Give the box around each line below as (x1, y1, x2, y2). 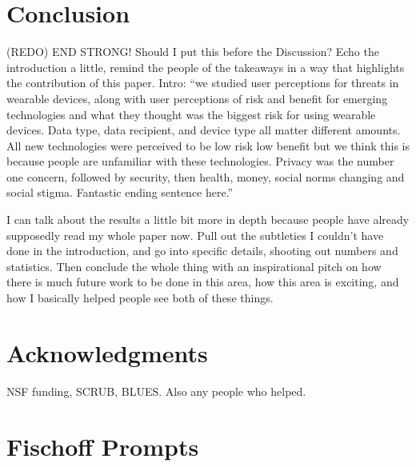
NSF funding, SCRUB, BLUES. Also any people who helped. (6, 382, 306, 399)
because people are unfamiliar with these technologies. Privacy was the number (6, 153, 394, 170)
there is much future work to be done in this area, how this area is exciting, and (6, 273, 399, 290)
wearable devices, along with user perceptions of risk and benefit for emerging (6, 90, 388, 106)
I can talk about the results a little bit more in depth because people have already (6, 211, 410, 228)
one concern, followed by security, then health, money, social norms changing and (6, 168, 405, 185)
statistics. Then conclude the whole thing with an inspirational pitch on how (6, 257, 382, 274)
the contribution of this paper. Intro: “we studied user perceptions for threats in (6, 74, 399, 91)
